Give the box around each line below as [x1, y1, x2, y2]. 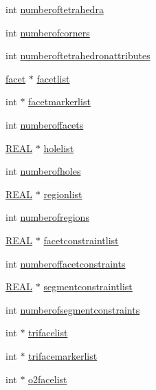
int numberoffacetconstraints [5, 256, 126, 270]
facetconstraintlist [43, 232, 119, 247]
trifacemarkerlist [28, 348, 98, 362]
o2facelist [28, 371, 67, 386]
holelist [43, 140, 74, 155]
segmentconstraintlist [43, 279, 133, 294]
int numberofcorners [5, 25, 90, 39]
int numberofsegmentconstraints [5, 302, 140, 316]
